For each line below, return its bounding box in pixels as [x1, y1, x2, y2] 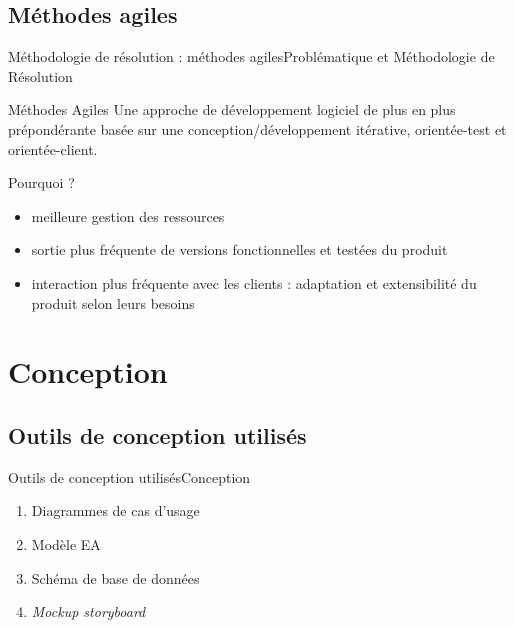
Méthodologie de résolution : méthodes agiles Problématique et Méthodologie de [8, 46, 495, 67]
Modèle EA [31, 533, 101, 554]
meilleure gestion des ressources [31, 205, 225, 226]
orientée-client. [8, 138, 98, 159]
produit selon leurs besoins [31, 292, 195, 313]
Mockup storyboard [31, 601, 146, 622]
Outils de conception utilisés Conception [8, 466, 251, 487]
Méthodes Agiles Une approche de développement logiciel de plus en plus [8, 99, 456, 120]
